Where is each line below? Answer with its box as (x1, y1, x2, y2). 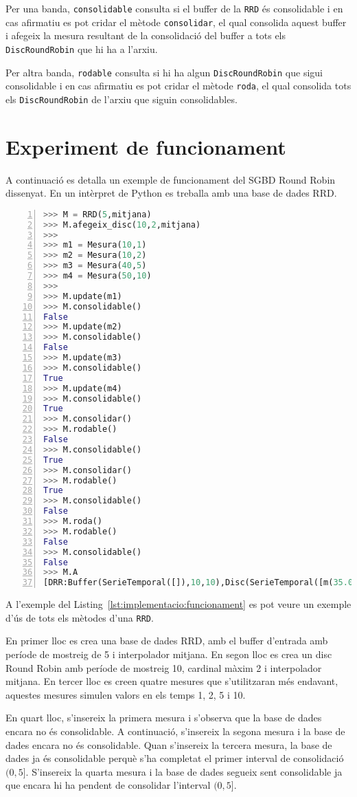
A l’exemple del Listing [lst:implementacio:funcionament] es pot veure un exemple (5, 597, 352, 611)
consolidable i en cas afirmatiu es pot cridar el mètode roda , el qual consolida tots (5, 78, 352, 93)
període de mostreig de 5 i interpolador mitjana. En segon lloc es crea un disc (5, 647, 332, 662)
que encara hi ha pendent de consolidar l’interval (5, 778, 211, 792)
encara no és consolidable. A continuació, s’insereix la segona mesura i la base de (5, 724, 345, 739)
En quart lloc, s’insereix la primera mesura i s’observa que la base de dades (5, 710, 322, 725)
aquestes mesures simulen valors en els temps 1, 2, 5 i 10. (5, 687, 246, 701)
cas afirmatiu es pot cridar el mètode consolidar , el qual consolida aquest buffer (5, 14, 347, 29)
